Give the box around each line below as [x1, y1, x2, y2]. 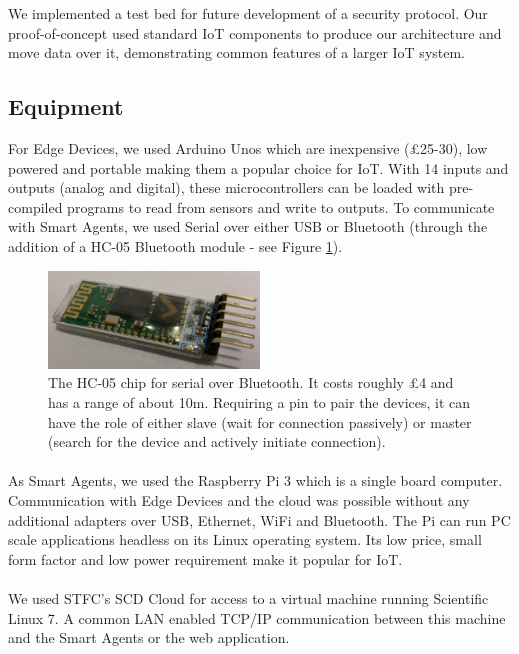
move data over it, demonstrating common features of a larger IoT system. [8, 42, 466, 63]
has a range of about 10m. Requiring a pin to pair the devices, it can [48, 392, 471, 413]
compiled [8, 196, 63, 217]
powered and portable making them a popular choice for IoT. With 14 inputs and [8, 157, 509, 178]
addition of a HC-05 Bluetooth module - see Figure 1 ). [8, 235, 343, 256]
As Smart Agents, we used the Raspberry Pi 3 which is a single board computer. [8, 470, 503, 491]
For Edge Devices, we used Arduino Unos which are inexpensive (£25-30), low [8, 137, 488, 158]
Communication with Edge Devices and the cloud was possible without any [8, 490, 470, 511]
